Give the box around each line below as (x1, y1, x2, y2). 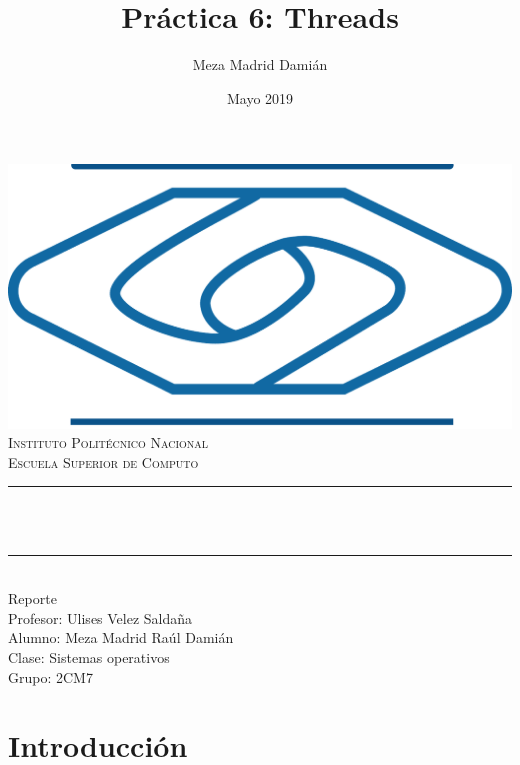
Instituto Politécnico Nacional (8, 432, 209, 453)
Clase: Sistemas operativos (8, 646, 170, 667)
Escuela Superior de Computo (8, 451, 199, 472)
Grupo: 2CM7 (8, 666, 93, 687)
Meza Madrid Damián (192, 54, 328, 75)
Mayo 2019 (226, 87, 294, 108)
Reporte (8, 588, 57, 609)
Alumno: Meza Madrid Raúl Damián (8, 627, 234, 648)
